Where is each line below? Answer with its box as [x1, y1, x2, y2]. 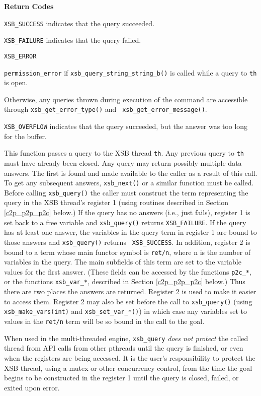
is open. [4, 77, 28, 88]
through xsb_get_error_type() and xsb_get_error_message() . [4, 104, 207, 114]
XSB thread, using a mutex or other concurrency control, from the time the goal [4, 362, 252, 373]
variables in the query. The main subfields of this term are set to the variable [4, 256, 241, 267]
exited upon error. [4, 382, 60, 392]
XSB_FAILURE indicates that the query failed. [4, 35, 141, 45]
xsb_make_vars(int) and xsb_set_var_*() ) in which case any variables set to [4, 306, 247, 316]
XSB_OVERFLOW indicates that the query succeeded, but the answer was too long [4, 121, 248, 131]
